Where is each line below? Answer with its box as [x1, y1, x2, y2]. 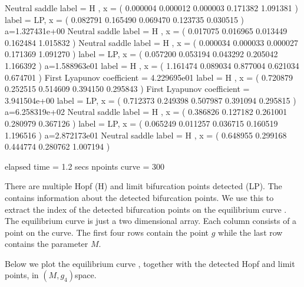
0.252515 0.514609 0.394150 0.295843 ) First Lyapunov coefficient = [5, 83, 250, 95]
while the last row [218, 226, 283, 238]
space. [75, 269, 97, 281]
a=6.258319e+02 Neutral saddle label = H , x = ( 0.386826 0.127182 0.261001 [5, 105, 288, 118]
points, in [5, 269, 39, 281]
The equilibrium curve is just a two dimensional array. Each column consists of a [5, 215, 297, 227]
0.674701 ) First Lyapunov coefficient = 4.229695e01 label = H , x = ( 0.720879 [5, 71, 293, 83]
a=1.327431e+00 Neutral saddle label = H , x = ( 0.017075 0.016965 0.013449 [5, 25, 288, 37]
